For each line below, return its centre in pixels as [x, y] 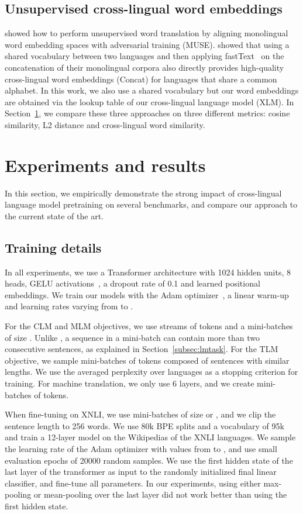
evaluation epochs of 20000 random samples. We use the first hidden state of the [149, 460]
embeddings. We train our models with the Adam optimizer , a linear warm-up [147, 294]
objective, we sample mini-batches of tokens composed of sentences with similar [147, 360]
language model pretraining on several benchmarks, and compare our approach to [151, 204]
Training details [53, 247]
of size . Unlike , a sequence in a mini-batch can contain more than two [132, 337]
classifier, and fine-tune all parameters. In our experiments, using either [133, 483]
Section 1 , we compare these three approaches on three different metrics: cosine [147, 113]
